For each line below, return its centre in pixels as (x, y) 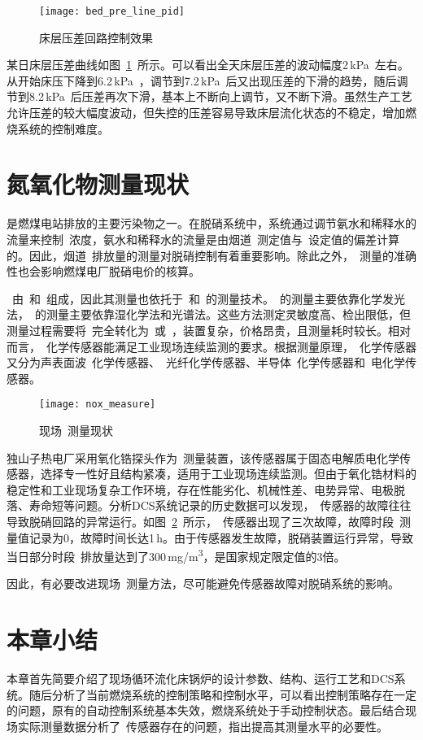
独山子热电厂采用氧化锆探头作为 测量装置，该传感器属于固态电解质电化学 (203, 457)
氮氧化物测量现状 (98, 184)
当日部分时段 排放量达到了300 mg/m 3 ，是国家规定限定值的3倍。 (176, 555)
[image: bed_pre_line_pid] (112, 11)
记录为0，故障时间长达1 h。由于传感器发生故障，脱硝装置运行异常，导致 (221, 537)
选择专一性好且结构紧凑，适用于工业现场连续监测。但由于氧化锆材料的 (228, 474)
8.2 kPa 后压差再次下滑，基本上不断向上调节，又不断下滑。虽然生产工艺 (220, 96)
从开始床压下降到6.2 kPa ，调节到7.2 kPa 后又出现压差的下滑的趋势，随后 (202, 80)
